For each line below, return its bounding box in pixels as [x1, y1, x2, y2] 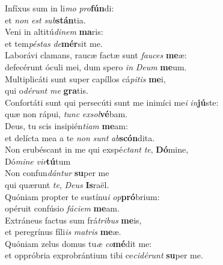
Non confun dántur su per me [5, 166, 109, 179]
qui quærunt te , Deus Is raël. [5, 178, 109, 190]
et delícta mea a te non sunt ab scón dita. [5, 131, 155, 144]
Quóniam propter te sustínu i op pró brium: [5, 190, 160, 203]
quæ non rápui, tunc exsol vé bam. [5, 108, 128, 120]
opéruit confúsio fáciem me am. [5, 202, 120, 215]
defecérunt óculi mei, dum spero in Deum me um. [5, 60, 187, 73]
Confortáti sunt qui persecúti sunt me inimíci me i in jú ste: [5, 96, 219, 108]
